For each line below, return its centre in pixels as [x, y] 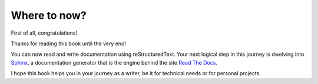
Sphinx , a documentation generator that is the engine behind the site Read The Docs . [114, 62]
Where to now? [49, 15]
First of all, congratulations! [44, 33]
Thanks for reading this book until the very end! [69, 43]
